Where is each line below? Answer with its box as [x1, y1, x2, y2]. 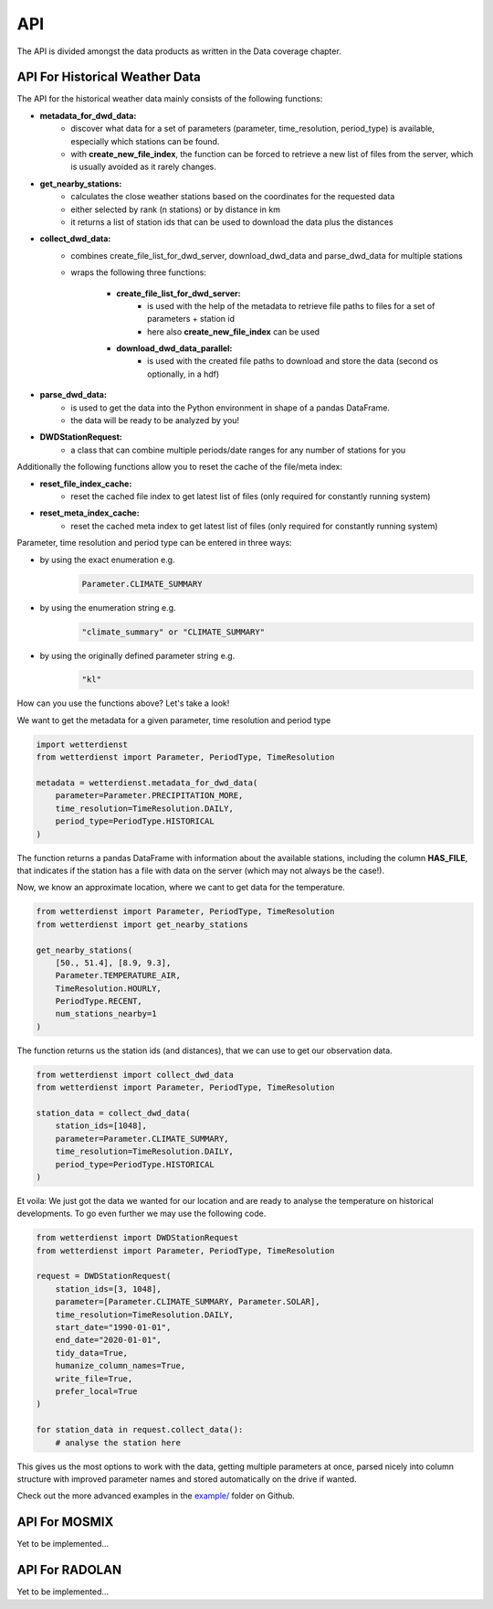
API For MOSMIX [16, 1514, 114, 1530]
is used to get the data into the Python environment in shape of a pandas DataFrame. [70, 402, 390, 413]
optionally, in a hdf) [147, 368, 220, 379]
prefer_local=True [55, 1386, 138, 1396]
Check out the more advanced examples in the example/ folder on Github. [16, 1490, 296, 1501]
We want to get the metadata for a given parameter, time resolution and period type [16, 714, 331, 726]
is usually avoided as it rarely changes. [70, 161, 216, 173]
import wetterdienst [36, 739, 128, 750]
